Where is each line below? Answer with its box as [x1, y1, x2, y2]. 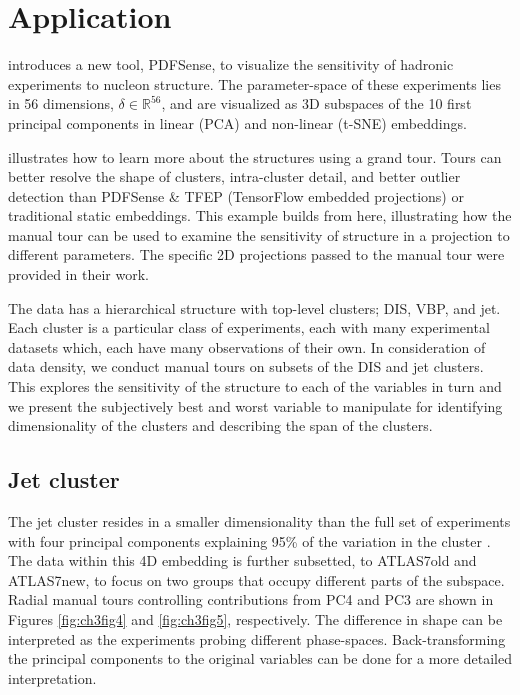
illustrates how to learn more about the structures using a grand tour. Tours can [8, 146, 502, 167]
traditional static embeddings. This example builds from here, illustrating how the [8, 205, 512, 226]
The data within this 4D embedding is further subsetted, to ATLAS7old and [8, 550, 477, 571]
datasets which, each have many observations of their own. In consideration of [8, 336, 486, 357]
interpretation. [8, 667, 97, 688]
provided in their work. [8, 264, 149, 285]
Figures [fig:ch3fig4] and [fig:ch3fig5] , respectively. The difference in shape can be [8, 608, 503, 629]
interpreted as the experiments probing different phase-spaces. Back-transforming [8, 628, 506, 649]
